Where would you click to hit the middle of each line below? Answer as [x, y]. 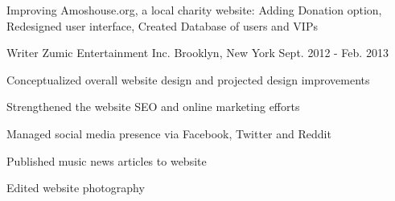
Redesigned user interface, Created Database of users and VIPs [162, 25]
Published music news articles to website [107, 160]
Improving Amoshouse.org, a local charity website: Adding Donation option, [194, 10]
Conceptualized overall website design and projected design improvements [188, 79]
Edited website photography [76, 188]
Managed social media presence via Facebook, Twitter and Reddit [169, 133]
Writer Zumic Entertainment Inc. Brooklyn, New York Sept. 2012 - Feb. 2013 [197, 53]
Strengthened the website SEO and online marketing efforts [153, 107]
